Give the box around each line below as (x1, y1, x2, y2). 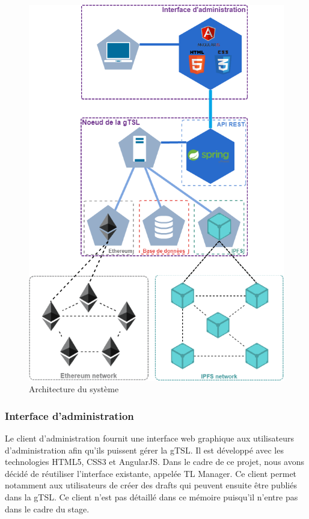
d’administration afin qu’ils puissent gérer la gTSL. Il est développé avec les (5, 443, 284, 456)
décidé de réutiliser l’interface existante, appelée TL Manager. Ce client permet (5, 467, 297, 479)
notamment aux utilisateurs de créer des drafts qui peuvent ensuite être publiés (5, 479, 297, 491)
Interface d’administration (5, 408, 134, 423)
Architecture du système (29, 383, 119, 395)
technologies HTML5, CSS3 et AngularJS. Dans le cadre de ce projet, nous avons (5, 455, 304, 468)
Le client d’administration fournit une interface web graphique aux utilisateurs (5, 432, 294, 445)
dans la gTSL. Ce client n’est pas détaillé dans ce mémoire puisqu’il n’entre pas (5, 491, 298, 503)
